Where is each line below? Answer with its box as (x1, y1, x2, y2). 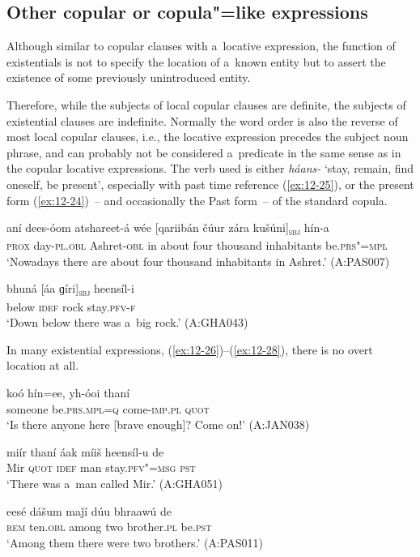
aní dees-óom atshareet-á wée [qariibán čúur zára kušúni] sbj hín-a (6, 219, 329, 238)
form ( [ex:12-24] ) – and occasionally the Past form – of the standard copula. (6, 191, 388, 208)
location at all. (6, 357, 79, 374)
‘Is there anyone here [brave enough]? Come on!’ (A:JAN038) (6, 416, 310, 433)
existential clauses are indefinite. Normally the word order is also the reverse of (6, 112, 398, 129)
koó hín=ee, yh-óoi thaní (6, 383, 130, 401)
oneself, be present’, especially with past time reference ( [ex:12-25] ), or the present (6, 175, 414, 192)
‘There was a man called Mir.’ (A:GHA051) (6, 474, 223, 491)
